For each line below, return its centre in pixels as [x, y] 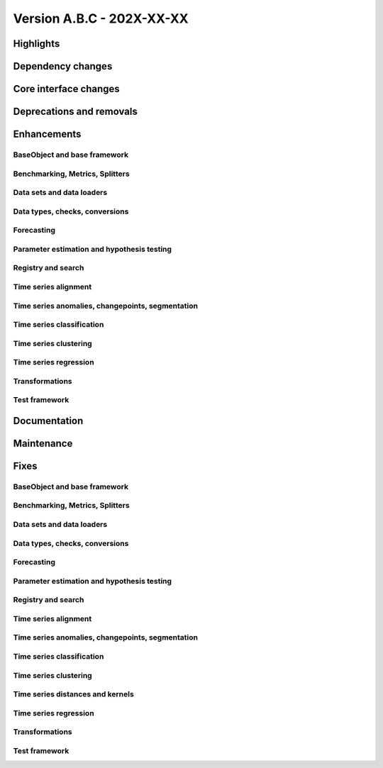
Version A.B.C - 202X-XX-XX [101, 18]
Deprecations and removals [76, 112]
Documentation [48, 421]
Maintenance [43, 443]
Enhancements [47, 134]
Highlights [37, 44]
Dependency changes [63, 66]
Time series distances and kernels [73, 694]
